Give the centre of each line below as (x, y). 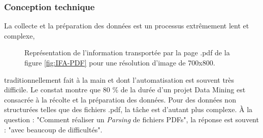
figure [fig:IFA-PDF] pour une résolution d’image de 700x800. (120, 62)
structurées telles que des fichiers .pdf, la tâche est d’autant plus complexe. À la (128, 109)
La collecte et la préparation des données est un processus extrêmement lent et (127, 26)
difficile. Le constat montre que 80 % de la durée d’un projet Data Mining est (125, 90)
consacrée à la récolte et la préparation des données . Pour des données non (120, 99)
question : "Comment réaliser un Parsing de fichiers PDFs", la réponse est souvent (131, 119)
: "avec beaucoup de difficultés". (53, 129)
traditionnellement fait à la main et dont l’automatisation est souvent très (119, 79)
